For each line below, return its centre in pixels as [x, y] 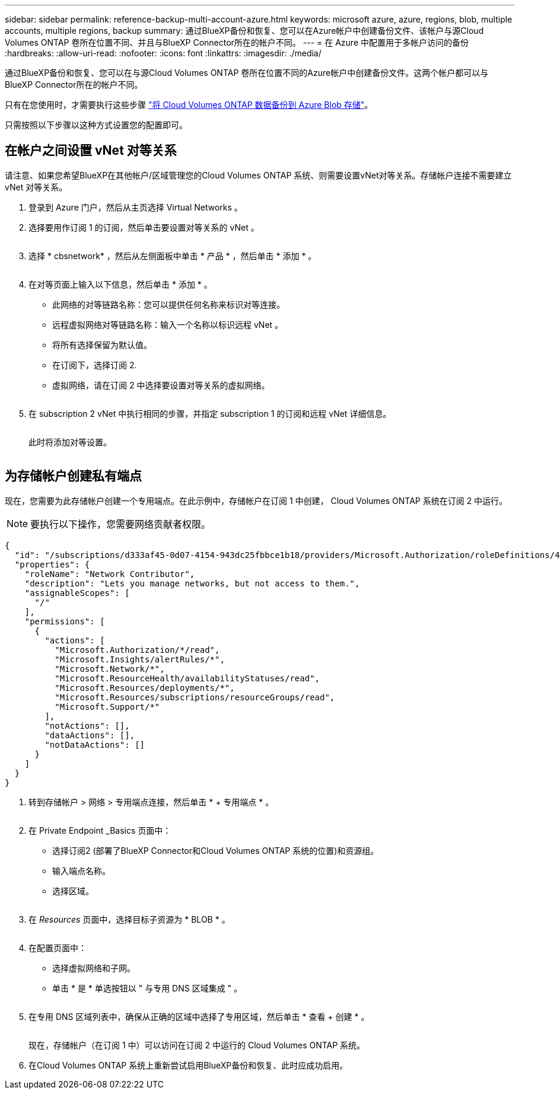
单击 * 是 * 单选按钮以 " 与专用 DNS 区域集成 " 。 [147, 988]
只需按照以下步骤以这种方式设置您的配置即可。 [96, 125]
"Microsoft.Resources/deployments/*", [145, 688]
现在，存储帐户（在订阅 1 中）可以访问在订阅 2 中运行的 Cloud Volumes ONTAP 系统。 [197, 1045]
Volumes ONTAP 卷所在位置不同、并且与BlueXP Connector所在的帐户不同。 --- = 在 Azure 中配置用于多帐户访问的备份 [237, 42]
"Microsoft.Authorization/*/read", [137, 650]
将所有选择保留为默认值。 [102, 345]
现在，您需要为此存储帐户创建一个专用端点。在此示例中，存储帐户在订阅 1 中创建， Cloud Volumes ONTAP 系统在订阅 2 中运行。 [256, 500]
